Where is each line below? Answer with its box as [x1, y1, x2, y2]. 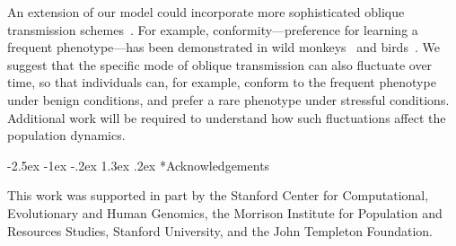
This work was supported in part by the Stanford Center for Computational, [7, 186, 429, 205]
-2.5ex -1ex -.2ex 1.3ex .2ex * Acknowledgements [7, 155, 270, 174]
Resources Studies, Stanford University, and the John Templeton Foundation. [7, 221, 433, 240]
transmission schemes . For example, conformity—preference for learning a [7, 20, 418, 39]
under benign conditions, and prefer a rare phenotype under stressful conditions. [7, 90, 450, 109]
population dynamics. [7, 126, 126, 145]
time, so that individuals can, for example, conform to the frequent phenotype [7, 73, 436, 92]
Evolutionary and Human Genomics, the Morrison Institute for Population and [7, 203, 443, 222]
